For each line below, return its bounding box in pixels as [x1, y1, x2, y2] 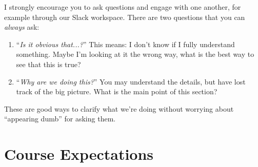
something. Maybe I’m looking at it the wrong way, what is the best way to [16, 49, 254, 59]
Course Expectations [4, 143, 154, 164]
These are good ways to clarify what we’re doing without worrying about [4, 103, 234, 114]
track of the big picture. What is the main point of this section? [16, 86, 217, 97]
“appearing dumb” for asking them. [4, 113, 116, 124]
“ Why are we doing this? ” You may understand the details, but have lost [16, 76, 246, 87]
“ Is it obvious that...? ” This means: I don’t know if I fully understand [16, 38, 235, 49]
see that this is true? [16, 58, 81, 69]
